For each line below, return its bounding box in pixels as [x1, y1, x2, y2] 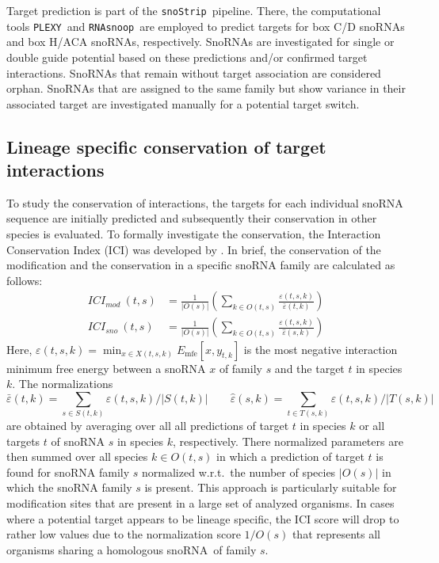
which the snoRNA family [6, 479, 132, 496]
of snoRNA [51, 432, 105, 449]
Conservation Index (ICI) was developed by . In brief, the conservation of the [6, 241, 381, 257]
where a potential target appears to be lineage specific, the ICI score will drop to [6, 510, 399, 527]
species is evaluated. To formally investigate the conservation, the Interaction [6, 226, 381, 242]
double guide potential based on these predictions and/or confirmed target [6, 48, 368, 65]
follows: [6, 272, 43, 288]
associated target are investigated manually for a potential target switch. [6, 95, 360, 112]
